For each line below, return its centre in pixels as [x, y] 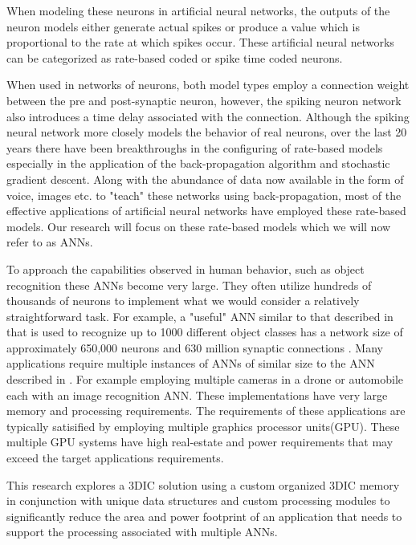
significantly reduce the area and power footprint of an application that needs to [204, 516]
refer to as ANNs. [50, 242]
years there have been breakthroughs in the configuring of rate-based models [195, 147]
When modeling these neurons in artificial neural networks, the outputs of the [198, 10]
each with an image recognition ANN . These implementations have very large [197, 395]
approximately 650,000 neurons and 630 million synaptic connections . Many [195, 347]
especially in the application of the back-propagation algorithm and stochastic [198, 163]
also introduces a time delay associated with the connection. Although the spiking [208, 116]
